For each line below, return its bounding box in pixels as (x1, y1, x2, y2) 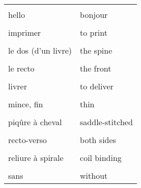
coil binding (80, 152, 122, 163)
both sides (80, 134, 116, 146)
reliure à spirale (8, 152, 64, 163)
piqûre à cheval (8, 116, 62, 128)
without (80, 170, 108, 181)
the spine (80, 44, 112, 56)
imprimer (8, 27, 41, 38)
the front (80, 62, 111, 74)
